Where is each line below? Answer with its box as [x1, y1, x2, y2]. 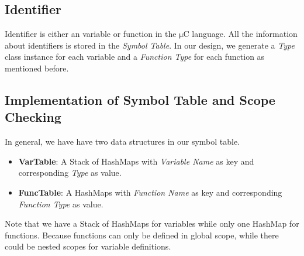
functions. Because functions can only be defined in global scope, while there [5, 228, 279, 241]
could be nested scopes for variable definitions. [5, 240, 171, 252]
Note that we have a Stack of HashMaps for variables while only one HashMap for [5, 217, 299, 230]
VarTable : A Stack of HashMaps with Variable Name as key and [18, 155, 254, 167]
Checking [5, 108, 61, 126]
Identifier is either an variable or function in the [5, 28, 177, 40]
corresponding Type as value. [18, 166, 122, 179]
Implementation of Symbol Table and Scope [5, 90, 275, 108]
